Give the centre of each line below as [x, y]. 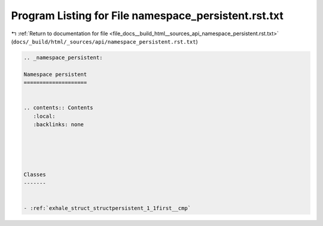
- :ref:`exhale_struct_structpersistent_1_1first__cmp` [107, 208]
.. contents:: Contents [59, 108]
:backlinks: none [58, 125]
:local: [44, 116]
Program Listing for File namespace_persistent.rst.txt [147, 16]
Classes [35, 175]
